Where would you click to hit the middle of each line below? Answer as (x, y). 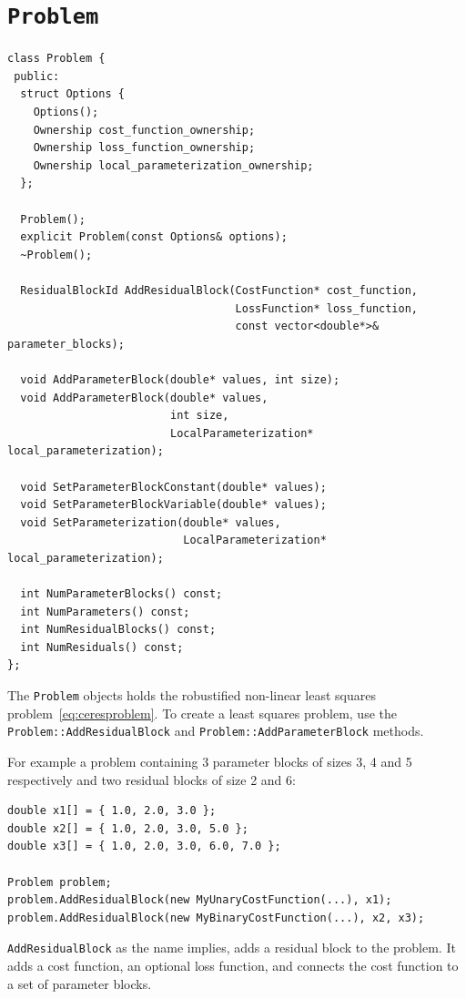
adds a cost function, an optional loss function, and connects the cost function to (233, 965)
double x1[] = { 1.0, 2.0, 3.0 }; (112, 811)
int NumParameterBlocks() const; (122, 594)
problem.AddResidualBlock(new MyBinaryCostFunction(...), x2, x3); (216, 917)
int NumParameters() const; (105, 612)
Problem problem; (60, 882)
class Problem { (56, 59)
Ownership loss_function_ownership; (144, 148)
